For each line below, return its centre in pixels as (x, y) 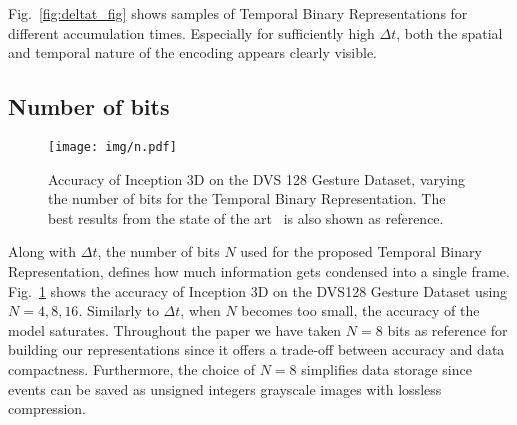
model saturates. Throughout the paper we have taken (175, 329)
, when (200, 310)
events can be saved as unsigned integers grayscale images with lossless (225, 388)
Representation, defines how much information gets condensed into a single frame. (259, 271)
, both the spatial (449, 32)
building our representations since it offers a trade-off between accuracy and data (256, 349)
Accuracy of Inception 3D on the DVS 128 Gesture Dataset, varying (257, 178)
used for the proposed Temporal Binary (361, 251)
